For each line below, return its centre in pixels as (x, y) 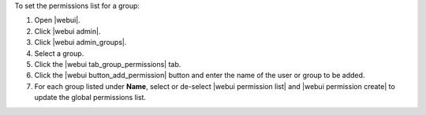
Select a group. (59, 53)
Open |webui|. (57, 20)
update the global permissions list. (90, 98)
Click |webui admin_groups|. (80, 43)
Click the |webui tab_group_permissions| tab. (108, 64)
